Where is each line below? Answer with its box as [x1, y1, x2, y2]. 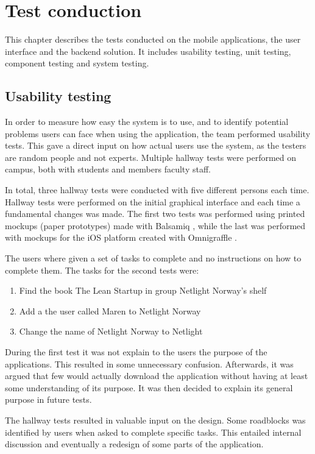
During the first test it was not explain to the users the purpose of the [5, 346, 267, 358]
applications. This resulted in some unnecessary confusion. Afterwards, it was [5, 357, 294, 370]
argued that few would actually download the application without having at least [5, 369, 308, 382]
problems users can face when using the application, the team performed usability [5, 127, 311, 140]
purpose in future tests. [5, 393, 92, 406]
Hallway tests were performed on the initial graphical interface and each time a [5, 195, 300, 208]
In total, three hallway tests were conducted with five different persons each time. [5, 183, 310, 196]
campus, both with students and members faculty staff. [5, 163, 211, 176]
